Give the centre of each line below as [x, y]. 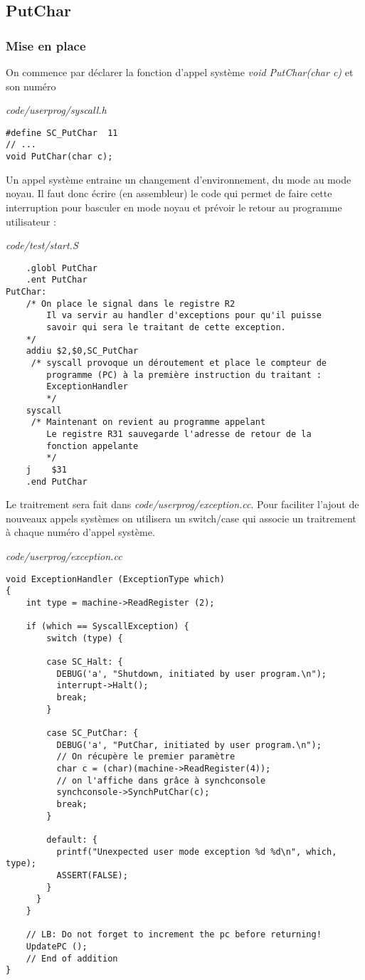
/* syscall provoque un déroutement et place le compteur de [179, 363]
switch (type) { [85, 638]
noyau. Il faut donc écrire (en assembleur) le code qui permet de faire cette [169, 193]
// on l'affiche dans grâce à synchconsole [161, 780]
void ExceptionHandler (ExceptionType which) [115, 579]
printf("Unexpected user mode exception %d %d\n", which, [197, 852]
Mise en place [46, 45]
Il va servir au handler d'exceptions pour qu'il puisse [184, 316]
